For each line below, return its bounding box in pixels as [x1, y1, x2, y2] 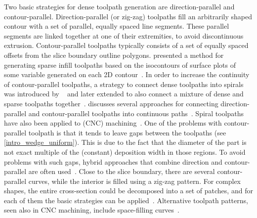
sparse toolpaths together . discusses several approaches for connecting [4, 98, 218, 108]
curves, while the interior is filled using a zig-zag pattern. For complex [28, 175, 241, 186]
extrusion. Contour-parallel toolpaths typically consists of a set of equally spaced [4, 40, 249, 50]
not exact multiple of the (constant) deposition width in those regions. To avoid [4, 146, 246, 157]
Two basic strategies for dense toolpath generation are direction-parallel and [4, 1, 235, 11]
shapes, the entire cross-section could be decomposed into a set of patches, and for [4, 185, 253, 196]
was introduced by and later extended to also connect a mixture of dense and [4, 88, 244, 99]
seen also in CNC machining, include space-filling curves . [4, 205, 180, 215]
